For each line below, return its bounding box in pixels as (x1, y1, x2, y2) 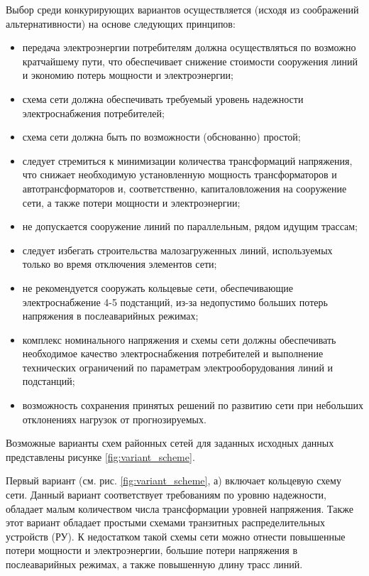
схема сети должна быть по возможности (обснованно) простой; (22, 129, 301, 144)
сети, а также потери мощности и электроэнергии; (22, 195, 241, 210)
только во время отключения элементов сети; (22, 256, 217, 271)
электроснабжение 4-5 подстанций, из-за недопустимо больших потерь (22, 294, 328, 309)
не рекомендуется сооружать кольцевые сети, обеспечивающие (22, 280, 293, 295)
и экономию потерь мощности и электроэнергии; (22, 67, 233, 82)
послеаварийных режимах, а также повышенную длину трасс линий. (6, 557, 303, 571)
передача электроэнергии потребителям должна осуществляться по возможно (22, 40, 356, 55)
